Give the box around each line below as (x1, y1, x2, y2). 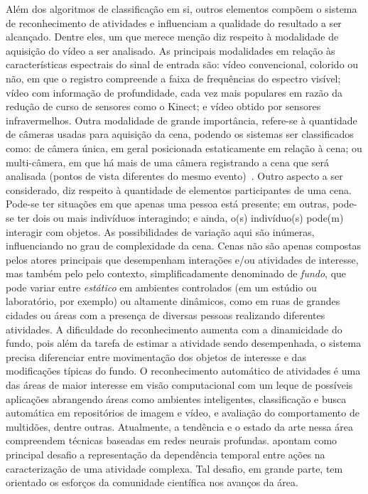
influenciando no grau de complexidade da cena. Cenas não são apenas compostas (6, 238, 362, 253)
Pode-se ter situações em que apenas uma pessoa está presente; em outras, (6, 196, 330, 211)
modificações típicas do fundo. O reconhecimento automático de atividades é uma (6, 363, 361, 378)
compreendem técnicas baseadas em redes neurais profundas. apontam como (6, 433, 337, 448)
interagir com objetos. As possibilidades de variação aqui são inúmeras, (6, 224, 315, 239)
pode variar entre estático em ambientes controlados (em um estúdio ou (6, 279, 317, 294)
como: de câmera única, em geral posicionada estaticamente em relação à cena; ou (6, 140, 362, 155)
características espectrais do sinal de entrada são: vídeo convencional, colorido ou (6, 57, 359, 72)
